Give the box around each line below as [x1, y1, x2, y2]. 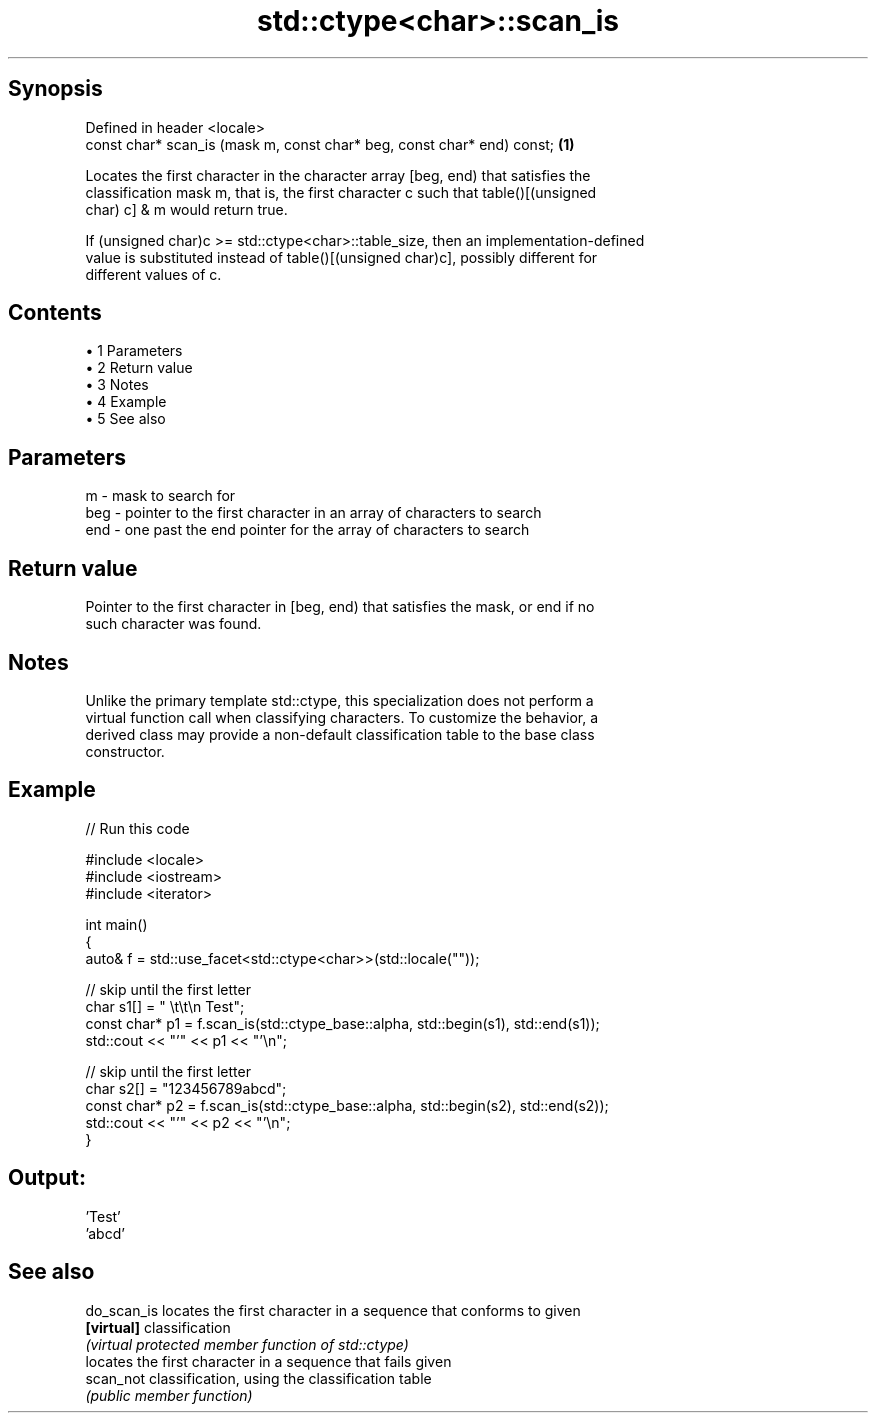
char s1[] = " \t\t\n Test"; [85, 997, 245, 1015]
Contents [8, 300, 102, 326]
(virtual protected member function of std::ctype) [85, 1335, 409, 1353]
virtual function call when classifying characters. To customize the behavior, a [85, 708, 599, 726]
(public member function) [85, 1386, 253, 1404]
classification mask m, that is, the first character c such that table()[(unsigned [85, 183, 597, 201]
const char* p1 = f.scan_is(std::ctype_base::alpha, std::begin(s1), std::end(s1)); [85, 1014, 600, 1032]
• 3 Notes [85, 376, 149, 394]
